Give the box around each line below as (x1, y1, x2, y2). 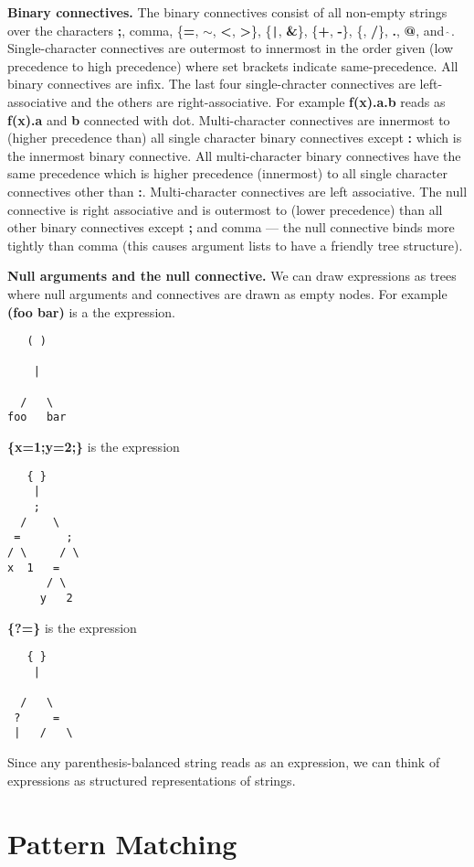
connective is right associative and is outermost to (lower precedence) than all (7, 199, 443, 219)
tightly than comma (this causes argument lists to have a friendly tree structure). (7, 235, 463, 254)
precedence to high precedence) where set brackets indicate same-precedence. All (7, 56, 458, 75)
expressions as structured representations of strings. (7, 770, 296, 789)
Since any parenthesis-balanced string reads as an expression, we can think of (7, 753, 440, 772)
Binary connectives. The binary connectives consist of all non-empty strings (7, 3, 448, 21)
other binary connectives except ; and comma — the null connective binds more (7, 218, 455, 237)
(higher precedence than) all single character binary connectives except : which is (7, 128, 462, 147)
